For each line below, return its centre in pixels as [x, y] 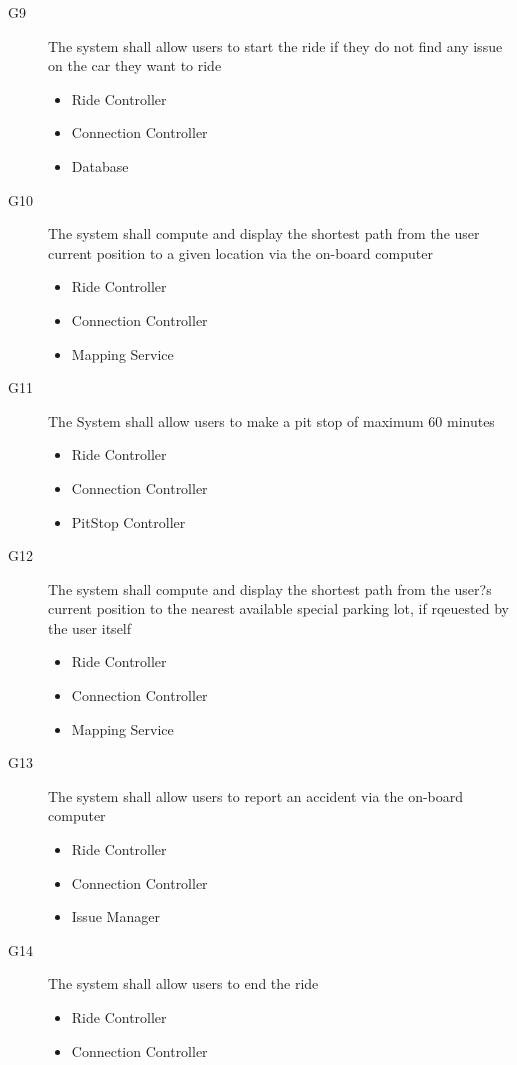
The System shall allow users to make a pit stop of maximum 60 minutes [271, 420]
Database [100, 165]
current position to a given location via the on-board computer [240, 252]
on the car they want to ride [135, 65]
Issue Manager [115, 916]
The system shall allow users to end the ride [183, 983]
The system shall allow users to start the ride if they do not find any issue [275, 45]
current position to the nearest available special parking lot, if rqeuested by [278, 608]
